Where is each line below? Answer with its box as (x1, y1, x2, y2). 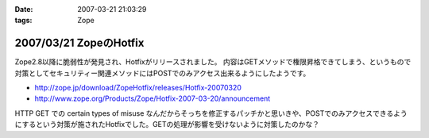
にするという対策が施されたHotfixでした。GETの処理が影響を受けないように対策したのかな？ (14, 120, 320, 129)
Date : (14, 5, 33, 13)
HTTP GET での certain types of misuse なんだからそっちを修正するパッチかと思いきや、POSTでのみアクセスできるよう (14, 108, 408, 118)
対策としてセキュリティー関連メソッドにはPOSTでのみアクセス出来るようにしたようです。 (14, 68, 311, 78)
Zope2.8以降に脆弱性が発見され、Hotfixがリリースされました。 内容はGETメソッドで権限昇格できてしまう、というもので (14, 57, 412, 67)
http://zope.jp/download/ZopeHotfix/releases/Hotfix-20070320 (34, 83, 242, 93)
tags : (14, 16, 33, 25)
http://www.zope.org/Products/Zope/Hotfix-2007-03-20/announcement (34, 94, 271, 103)
